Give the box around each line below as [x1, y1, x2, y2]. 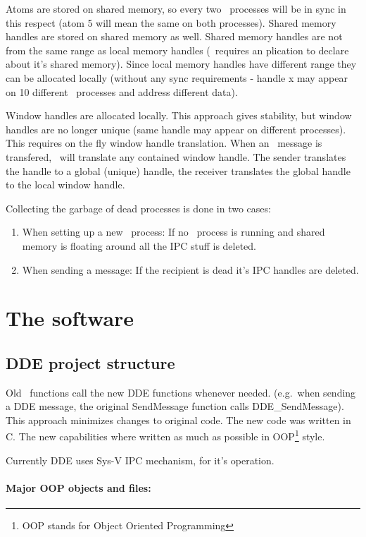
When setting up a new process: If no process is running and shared [22, 224, 325, 239]
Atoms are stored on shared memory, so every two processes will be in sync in [6, 1, 346, 16]
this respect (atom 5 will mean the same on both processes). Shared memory [6, 15, 336, 30]
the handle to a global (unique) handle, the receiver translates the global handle [6, 163, 351, 178]
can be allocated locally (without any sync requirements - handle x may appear [6, 70, 348, 85]
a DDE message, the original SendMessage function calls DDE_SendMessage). [6, 399, 344, 414]
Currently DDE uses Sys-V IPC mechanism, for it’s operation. [6, 452, 274, 467]
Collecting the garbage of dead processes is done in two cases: [6, 200, 271, 215]
